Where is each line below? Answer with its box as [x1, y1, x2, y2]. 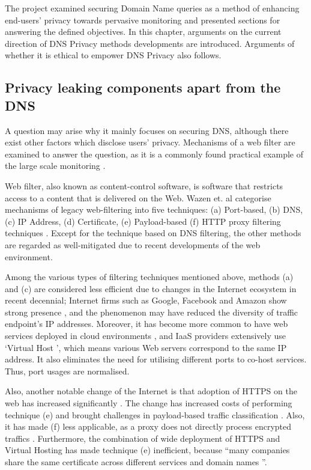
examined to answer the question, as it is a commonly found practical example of [5, 147, 303, 160]
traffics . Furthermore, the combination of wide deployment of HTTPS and [5, 432, 280, 444]
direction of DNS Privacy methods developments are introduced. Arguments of [5, 37, 295, 49]
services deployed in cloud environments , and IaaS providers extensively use [5, 329, 286, 342]
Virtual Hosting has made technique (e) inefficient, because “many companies [5, 444, 290, 456]
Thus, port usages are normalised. [5, 364, 130, 377]
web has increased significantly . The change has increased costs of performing [5, 397, 292, 409]
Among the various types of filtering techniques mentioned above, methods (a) [5, 270, 294, 283]
